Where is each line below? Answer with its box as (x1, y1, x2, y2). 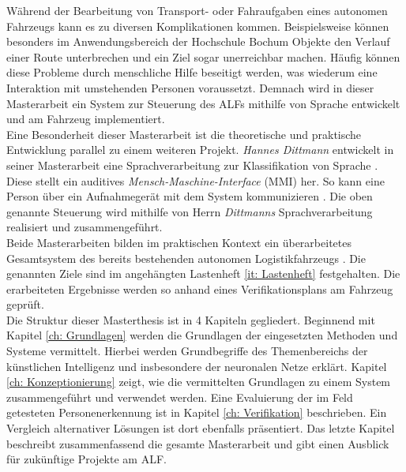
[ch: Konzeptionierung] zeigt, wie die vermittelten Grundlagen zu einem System (6, 373, 391, 390)
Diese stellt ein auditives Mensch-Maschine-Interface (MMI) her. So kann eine (6, 172, 385, 189)
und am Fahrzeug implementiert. (6, 111, 165, 127)
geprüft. (6, 296, 44, 313)
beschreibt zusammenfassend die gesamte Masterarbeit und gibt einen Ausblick (6, 435, 389, 451)
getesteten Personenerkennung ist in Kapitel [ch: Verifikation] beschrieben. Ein (6, 404, 387, 421)
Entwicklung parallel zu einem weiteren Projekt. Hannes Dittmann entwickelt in (6, 141, 394, 158)
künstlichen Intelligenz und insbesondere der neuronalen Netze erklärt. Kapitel (6, 358, 387, 374)
